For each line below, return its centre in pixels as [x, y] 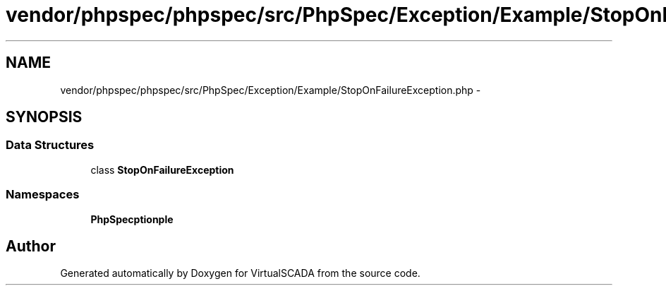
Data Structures [50, 145]
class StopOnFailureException [162, 170]
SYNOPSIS [44, 117]
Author [31, 246]
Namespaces [43, 195]
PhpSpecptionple [132, 219]
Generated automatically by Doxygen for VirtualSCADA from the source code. [240, 273]
